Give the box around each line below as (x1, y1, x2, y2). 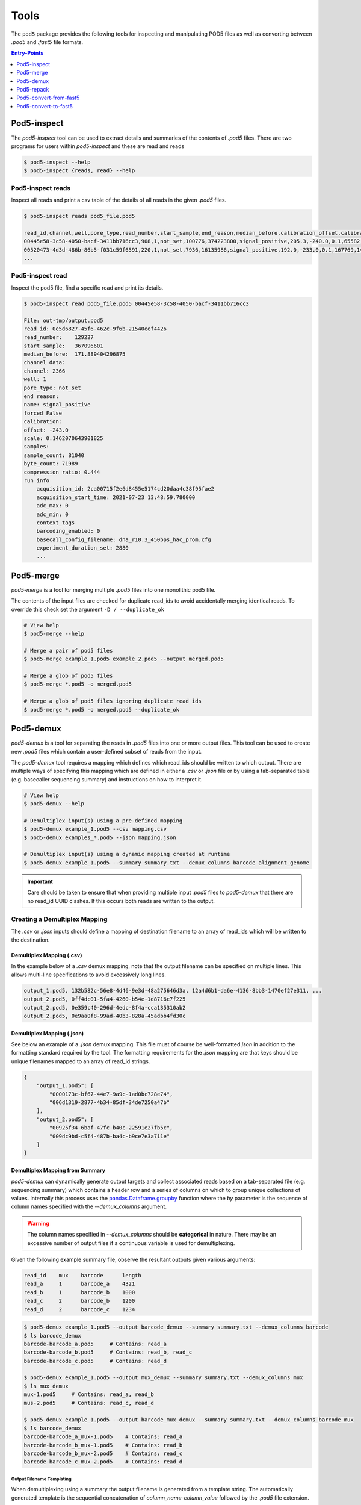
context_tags (36, 519, 75, 526)
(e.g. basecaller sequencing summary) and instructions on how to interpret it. (11, 775, 203, 783)
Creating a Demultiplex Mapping (11, 915, 108, 923)
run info (23, 477, 50, 484)
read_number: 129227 (23, 334, 94, 341)
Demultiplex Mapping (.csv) (11, 952, 82, 959)
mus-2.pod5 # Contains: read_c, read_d (23, 1400, 155, 1406)
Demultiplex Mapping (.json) (11, 1029, 84, 1037)
